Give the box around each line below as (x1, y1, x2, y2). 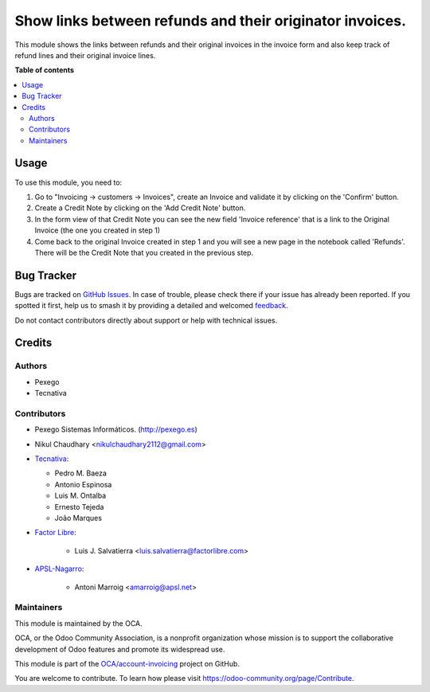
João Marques (54, 514, 103, 523)
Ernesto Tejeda (54, 502, 104, 511)
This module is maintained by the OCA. (14, 618, 143, 628)
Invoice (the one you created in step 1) (34, 225, 161, 235)
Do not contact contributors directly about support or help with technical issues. (14, 315, 278, 325)
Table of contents (14, 65, 75, 75)
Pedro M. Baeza (54, 468, 107, 478)
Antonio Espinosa (54, 479, 112, 489)
